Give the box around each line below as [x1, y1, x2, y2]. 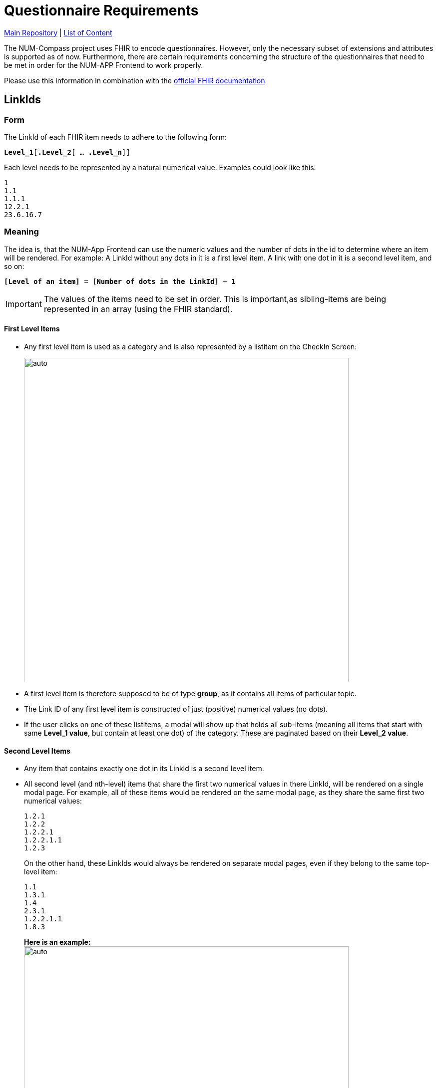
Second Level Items [4, 746, 70, 755]
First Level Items [4, 324, 60, 333]
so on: [4, 262, 24, 271]
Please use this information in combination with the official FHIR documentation [4, 76, 265, 85]
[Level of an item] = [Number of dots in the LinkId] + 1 [4, 277, 236, 285]
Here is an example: [24, 938, 91, 947]
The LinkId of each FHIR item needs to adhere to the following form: [4, 132, 227, 141]
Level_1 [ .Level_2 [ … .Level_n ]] [4, 148, 130, 156]
